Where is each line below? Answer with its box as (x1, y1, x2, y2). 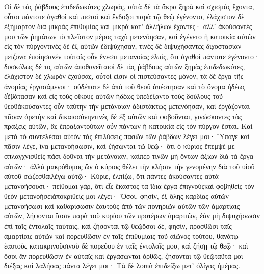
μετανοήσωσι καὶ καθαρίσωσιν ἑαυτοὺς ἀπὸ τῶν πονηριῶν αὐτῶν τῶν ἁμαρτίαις (4, 200, 240, 211)
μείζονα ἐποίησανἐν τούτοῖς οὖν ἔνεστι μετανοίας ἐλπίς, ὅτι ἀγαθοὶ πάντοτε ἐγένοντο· (4, 50, 259, 61)
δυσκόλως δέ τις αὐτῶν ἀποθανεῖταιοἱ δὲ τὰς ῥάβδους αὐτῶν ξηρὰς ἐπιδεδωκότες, (4, 61, 245, 71)
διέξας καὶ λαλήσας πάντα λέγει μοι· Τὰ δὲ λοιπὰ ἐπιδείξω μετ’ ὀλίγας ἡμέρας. (4, 260, 240, 271)
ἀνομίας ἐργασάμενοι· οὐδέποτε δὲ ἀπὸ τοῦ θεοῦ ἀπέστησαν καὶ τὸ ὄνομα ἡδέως (4, 80, 246, 91)
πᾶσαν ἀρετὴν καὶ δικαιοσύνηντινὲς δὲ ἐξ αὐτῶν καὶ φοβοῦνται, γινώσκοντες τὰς (4, 111, 242, 121)
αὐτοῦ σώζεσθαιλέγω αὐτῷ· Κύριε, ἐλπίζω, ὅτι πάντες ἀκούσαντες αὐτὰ (4, 171, 219, 181)
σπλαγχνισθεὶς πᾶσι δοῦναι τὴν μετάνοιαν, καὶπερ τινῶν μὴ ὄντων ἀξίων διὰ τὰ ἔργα (4, 150, 254, 161)
